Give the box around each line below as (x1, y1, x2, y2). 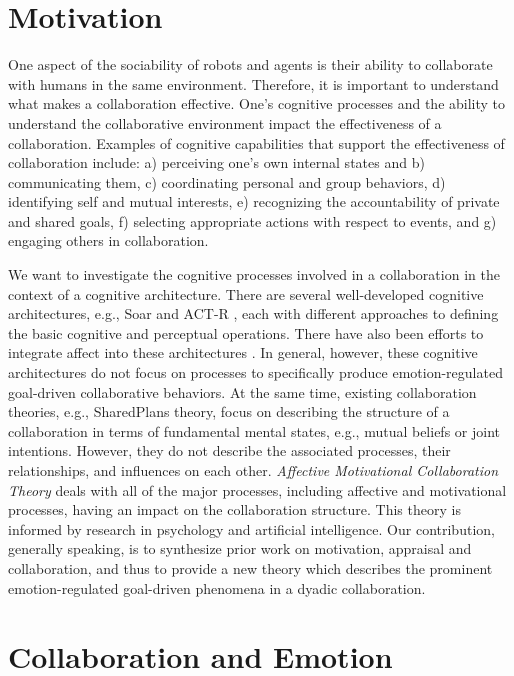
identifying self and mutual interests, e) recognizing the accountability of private (8, 191, 500, 212)
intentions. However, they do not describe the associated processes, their (8, 440, 451, 461)
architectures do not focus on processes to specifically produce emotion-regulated (8, 362, 503, 383)
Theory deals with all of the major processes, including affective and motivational (8, 479, 507, 500)
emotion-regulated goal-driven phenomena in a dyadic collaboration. (8, 577, 426, 598)
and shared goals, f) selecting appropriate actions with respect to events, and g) (8, 210, 497, 231)
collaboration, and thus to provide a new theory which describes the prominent (8, 557, 493, 578)
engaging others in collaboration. (8, 230, 209, 251)
